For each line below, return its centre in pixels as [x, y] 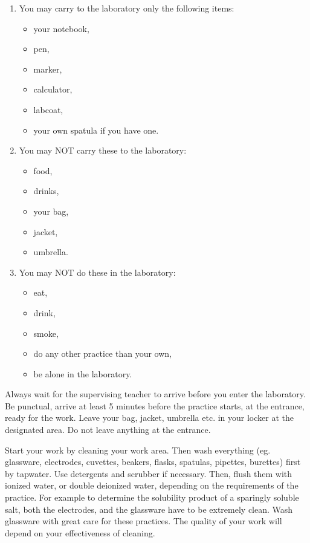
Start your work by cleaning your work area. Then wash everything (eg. [138, 450]
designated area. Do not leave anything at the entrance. [108, 430]
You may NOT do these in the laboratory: [97, 272]
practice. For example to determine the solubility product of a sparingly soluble [152, 497]
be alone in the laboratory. [83, 373]
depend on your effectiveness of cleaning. [80, 532]
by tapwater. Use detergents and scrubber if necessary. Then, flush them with [149, 473]
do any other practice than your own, [103, 353]
